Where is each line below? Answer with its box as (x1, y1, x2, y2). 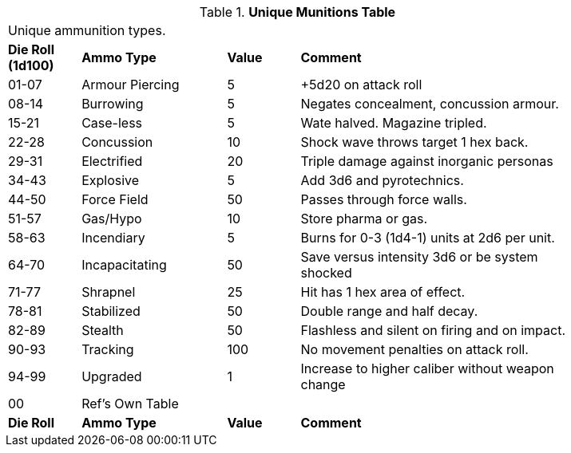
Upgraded (81, 368, 142, 384)
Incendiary (81, 230, 145, 246)
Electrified (81, 153, 143, 169)
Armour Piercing (81, 77, 180, 93)
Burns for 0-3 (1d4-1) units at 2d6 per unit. (300, 230, 555, 246)
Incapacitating (81, 257, 167, 273)
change (300, 376, 346, 392)
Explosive (81, 172, 140, 188)
